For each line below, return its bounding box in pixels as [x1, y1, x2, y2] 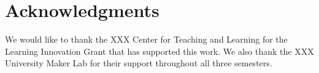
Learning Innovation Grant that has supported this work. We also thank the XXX [5, 44, 314, 57]
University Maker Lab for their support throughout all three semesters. [5, 57, 272, 69]
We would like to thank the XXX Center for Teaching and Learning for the [5, 33, 288, 46]
